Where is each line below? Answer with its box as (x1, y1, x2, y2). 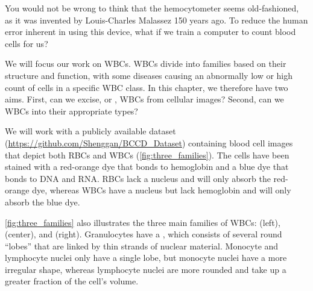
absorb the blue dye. (5, 195, 80, 208)
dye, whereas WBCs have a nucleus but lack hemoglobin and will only (32, 184, 291, 196)
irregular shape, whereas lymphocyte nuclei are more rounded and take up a (5, 263, 286, 275)
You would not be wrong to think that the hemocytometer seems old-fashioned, (5, 2, 299, 14)
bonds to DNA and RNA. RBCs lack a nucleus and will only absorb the (5, 172, 271, 184)
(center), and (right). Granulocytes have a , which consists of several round (5, 228, 282, 240)
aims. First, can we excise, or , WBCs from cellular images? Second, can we (5, 93, 284, 105)
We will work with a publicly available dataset (5, 125, 176, 137)
